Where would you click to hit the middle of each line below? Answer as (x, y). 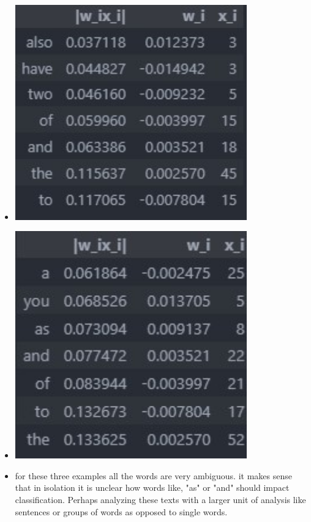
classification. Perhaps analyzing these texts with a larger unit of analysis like (160, 499)
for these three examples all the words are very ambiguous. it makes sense (153, 475)
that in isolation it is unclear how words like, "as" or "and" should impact (152, 487)
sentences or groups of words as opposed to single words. (121, 511)
